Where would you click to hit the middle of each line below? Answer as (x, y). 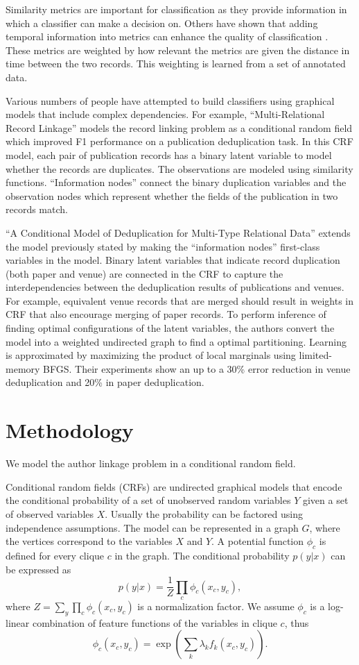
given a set (325, 500)
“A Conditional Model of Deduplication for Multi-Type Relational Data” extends (178, 232)
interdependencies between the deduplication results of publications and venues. (175, 287)
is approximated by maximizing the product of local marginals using (151, 355)
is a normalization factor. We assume (216, 606)
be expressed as (38, 569)
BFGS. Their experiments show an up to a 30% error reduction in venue (197, 368)
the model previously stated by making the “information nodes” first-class (163, 246)
